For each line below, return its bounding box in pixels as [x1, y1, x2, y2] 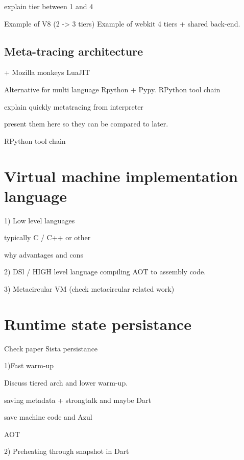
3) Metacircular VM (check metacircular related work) [4, 284, 175, 294]
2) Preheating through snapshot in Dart [4, 446, 129, 456]
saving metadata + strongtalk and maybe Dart [4, 394, 151, 405]
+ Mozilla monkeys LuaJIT [4, 67, 90, 78]
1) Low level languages [4, 215, 75, 225]
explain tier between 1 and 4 [4, 1, 93, 11]
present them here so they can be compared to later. [4, 118, 168, 129]
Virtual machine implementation [4, 165, 238, 186]
